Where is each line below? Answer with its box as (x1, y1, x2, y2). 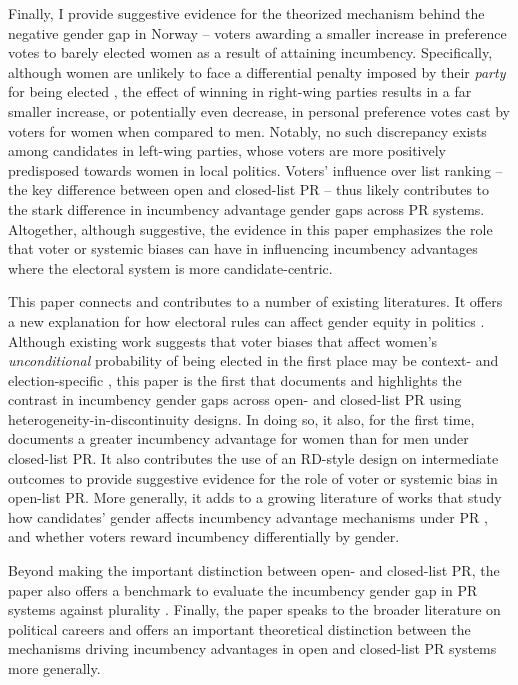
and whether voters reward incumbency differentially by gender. (8, 526, 400, 547)
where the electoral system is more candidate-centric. (8, 257, 333, 278)
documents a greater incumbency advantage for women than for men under (8, 428, 469, 449)
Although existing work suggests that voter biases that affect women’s (8, 330, 438, 351)
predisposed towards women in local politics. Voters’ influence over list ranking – (8, 159, 503, 180)
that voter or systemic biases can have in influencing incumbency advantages (8, 238, 478, 259)
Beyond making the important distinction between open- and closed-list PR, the (8, 560, 500, 581)
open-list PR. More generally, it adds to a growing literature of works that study (8, 487, 502, 508)
